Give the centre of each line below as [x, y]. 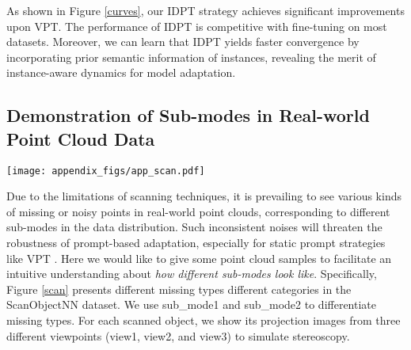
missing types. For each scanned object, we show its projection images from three [204, 320]
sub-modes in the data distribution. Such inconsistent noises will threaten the [194, 227]
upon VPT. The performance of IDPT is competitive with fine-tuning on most [197, 26]
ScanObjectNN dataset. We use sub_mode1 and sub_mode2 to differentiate [192, 304]
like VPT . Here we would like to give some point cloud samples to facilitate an [199, 258]
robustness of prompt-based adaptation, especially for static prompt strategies [196, 242]
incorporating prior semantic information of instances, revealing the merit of [191, 57]
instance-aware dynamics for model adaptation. [121, 72]
